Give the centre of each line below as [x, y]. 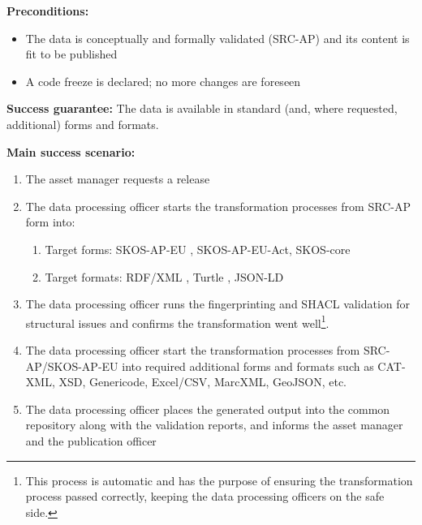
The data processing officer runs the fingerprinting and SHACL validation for [217, 304]
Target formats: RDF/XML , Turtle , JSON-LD [164, 276]
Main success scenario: [71, 151]
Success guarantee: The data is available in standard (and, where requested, [202, 108]
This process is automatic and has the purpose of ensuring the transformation [219, 480]
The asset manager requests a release [118, 179]
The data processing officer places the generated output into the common [208, 409]
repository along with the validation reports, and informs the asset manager [214, 425]
